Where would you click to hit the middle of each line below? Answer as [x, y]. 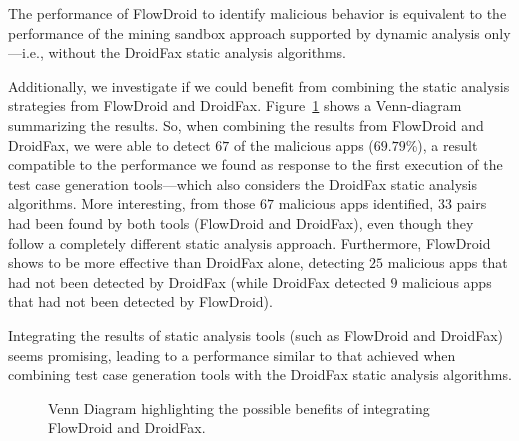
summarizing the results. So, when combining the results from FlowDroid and [246, 124]
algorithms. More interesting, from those [132, 203]
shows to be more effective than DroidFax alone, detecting [186, 262]
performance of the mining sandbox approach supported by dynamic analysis [244, 32]
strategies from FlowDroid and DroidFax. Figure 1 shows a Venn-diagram [235, 105]
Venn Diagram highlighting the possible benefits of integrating [239, 407]
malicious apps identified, [356, 203]
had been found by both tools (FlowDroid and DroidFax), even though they [241, 222]
